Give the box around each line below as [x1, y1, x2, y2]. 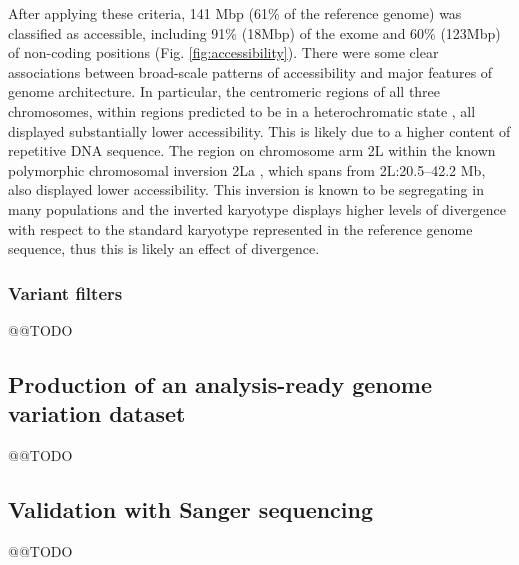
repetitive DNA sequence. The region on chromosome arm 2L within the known [8, 140, 496, 161]
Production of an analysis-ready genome [8, 368, 433, 399]
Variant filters [8, 280, 123, 305]
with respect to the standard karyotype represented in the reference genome [8, 218, 473, 239]
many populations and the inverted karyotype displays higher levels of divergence [8, 198, 506, 219]
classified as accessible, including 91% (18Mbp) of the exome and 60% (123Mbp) [8, 22, 501, 43]
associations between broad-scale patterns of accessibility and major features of [8, 61, 493, 82]
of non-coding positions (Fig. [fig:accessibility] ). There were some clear [8, 42, 439, 63]
